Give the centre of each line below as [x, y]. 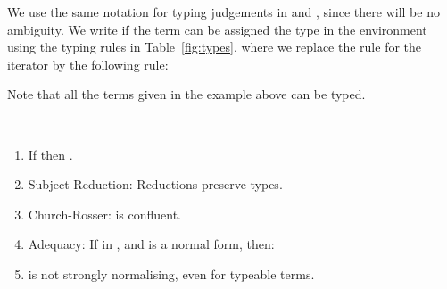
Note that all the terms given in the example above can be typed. [186, 94]
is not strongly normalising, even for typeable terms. [171, 273]
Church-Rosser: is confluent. [105, 214]
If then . [50, 154]
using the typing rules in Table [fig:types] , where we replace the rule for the [215, 47]
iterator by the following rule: [88, 64]
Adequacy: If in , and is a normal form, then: [151, 244]
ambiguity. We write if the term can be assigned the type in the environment [217, 29]
